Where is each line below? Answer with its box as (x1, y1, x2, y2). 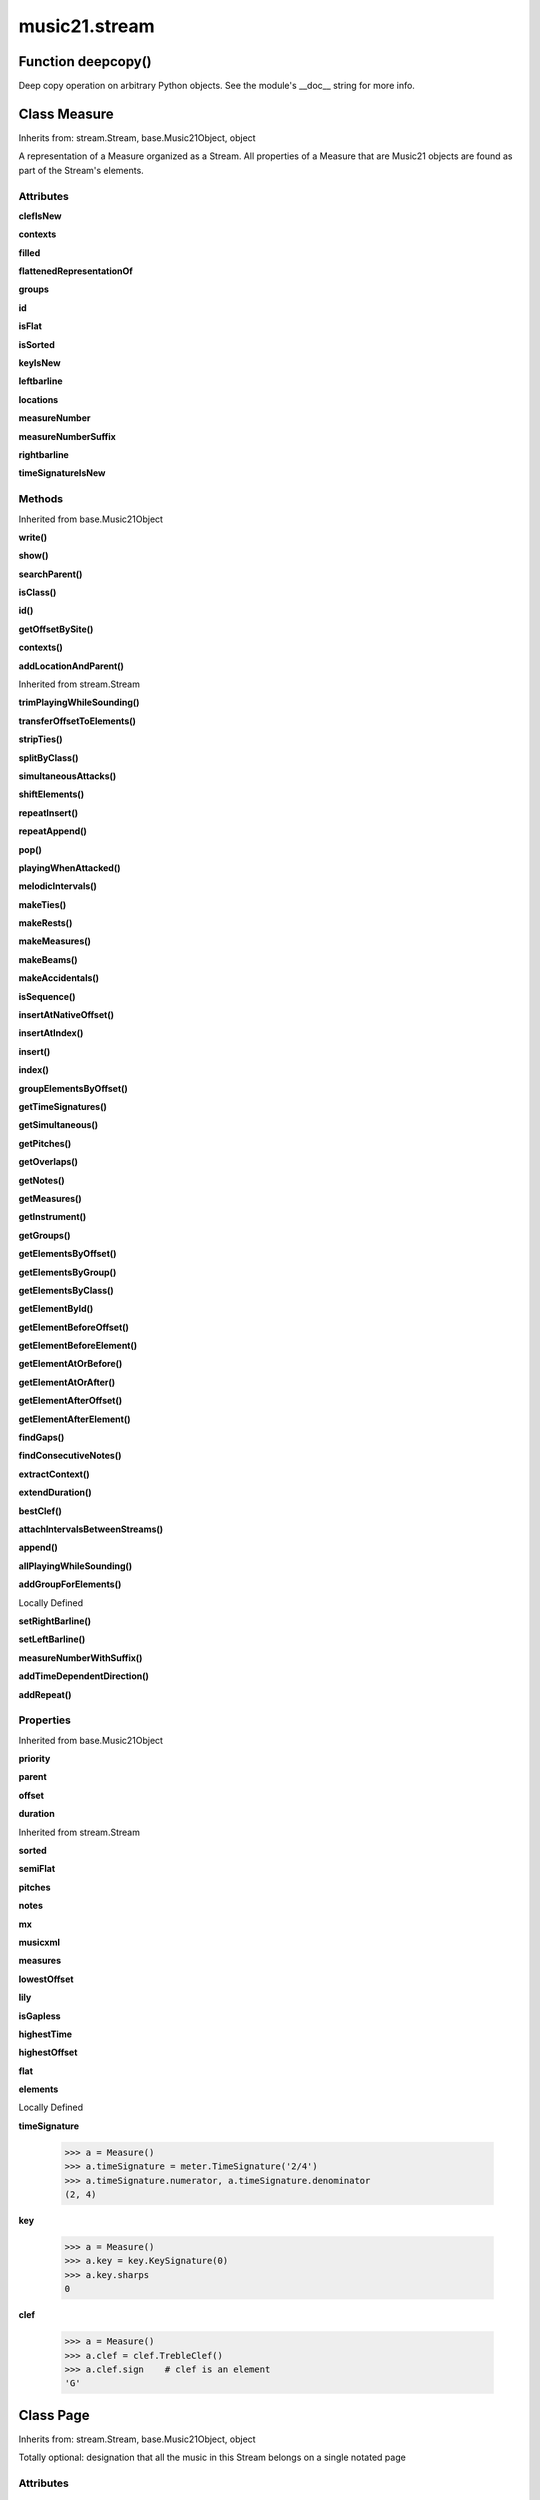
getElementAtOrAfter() (18, 1376, 116, 1388)
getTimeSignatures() (18, 1101, 107, 1112)
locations (18, 393, 59, 405)
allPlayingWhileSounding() (18, 1560, 133, 1572)
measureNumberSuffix (18, 430, 117, 442)
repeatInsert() (18, 806, 79, 819)
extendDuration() (18, 1486, 92, 1499)
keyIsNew (18, 357, 61, 369)
